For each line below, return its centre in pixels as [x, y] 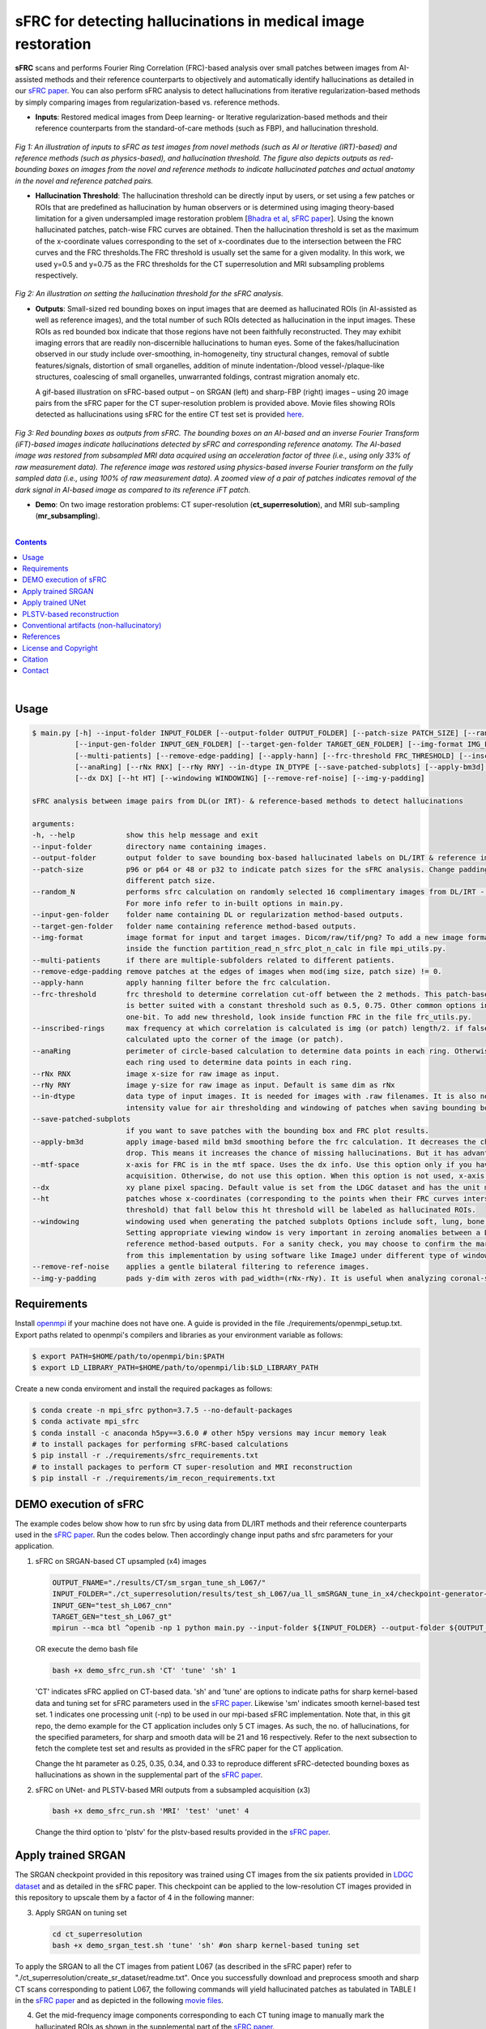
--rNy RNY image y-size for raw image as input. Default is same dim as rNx [214, 1085]
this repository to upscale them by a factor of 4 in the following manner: [135, 1898]
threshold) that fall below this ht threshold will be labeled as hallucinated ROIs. [301, 1210]
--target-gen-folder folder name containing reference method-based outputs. [194, 926]
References [41, 636]
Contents [31, 542]
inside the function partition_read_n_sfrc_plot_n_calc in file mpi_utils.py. [286, 949]
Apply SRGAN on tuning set [81, 1912]
